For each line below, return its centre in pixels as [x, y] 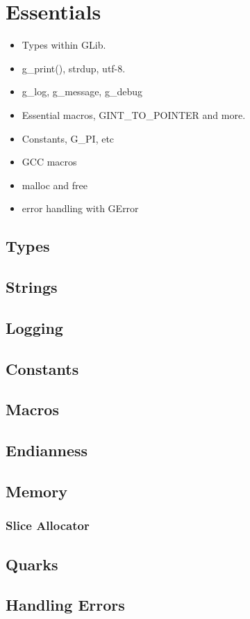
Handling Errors [65, 605]
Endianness [47, 450]
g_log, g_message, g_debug [82, 91]
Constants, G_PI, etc [68, 138]
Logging [34, 327]
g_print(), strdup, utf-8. [74, 68]
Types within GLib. [64, 45]
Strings [32, 287]
